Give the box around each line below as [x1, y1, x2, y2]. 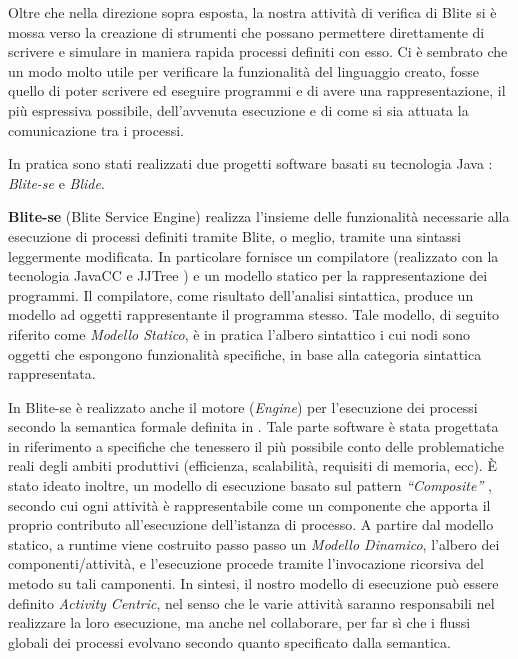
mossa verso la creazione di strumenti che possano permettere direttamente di [8, 21, 485, 42]
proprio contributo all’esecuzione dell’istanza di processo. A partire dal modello [8, 514, 494, 535]
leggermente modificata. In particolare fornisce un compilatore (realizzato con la [8, 245, 499, 266]
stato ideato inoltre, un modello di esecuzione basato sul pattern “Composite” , [8, 475, 492, 496]
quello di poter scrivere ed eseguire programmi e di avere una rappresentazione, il [8, 80, 506, 101]
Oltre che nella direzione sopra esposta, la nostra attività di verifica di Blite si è [8, 2, 497, 22]
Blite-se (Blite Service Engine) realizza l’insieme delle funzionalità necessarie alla [8, 206, 510, 227]
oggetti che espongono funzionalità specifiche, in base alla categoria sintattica [8, 343, 482, 364]
